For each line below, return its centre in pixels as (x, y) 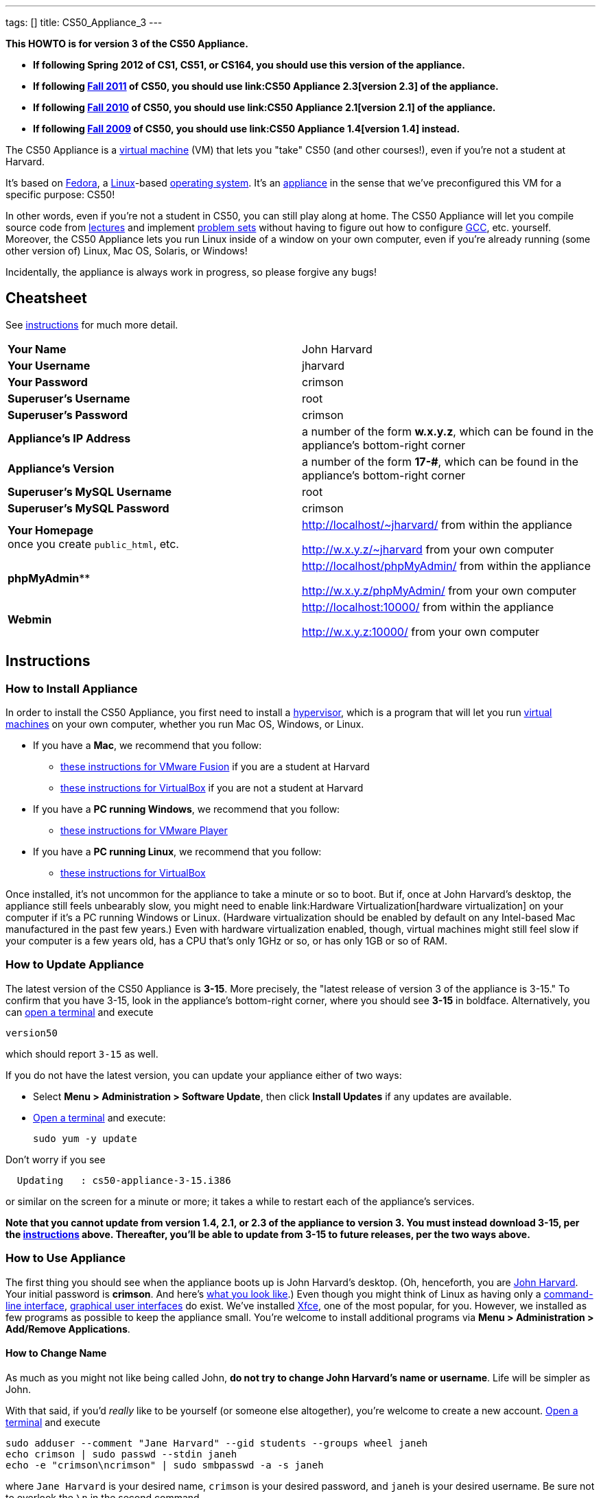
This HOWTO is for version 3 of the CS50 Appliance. (127, 44)
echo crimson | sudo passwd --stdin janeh (121, 1454)
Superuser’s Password (68, 415)
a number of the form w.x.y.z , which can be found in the (448, 431)
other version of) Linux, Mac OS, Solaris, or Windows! (127, 251)
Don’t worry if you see (56, 1159)
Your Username (49, 365)
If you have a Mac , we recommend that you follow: (148, 746)
